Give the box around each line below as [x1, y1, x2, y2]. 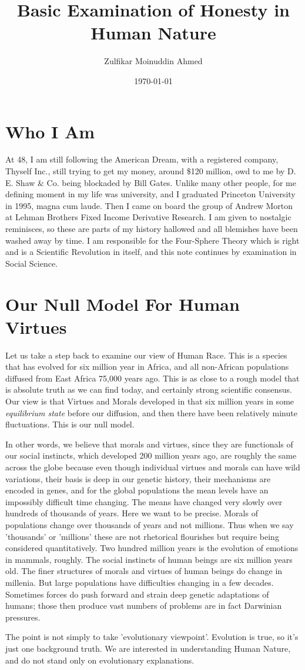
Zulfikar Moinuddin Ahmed [104, 55, 203, 67]
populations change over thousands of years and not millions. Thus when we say [5, 519, 294, 530]
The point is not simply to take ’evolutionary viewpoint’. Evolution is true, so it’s [5, 631, 299, 643]
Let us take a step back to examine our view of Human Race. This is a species [5, 349, 287, 361]
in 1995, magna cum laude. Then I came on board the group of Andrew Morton [5, 199, 293, 211]
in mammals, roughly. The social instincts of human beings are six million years [5, 553, 293, 565]
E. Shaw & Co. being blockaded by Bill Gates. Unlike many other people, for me [5, 176, 296, 188]
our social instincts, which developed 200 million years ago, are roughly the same [5, 449, 297, 462]
